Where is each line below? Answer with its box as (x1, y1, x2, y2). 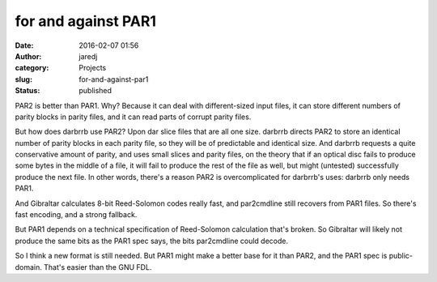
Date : (15, 41, 34, 50)
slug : (15, 74, 32, 84)
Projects (78, 63, 107, 73)
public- (388, 251, 413, 261)
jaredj (78, 51, 98, 61)
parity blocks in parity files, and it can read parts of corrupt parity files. (15, 112, 252, 122)
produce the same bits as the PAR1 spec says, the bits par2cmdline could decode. (15, 236, 289, 246)
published (78, 86, 112, 96)
